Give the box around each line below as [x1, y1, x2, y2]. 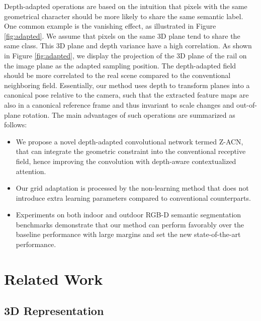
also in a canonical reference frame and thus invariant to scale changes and [4, 99, 234, 110]
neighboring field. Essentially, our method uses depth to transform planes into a [4, 79, 250, 90]
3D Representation [4, 303, 104, 318]
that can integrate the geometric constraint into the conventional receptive [16, 146, 246, 156]
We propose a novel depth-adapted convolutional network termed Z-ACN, [16, 136, 243, 146]
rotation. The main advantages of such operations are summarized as [23, 109, 235, 120]
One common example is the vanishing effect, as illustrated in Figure [4, 21, 216, 31]
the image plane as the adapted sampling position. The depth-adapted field [4, 60, 236, 70]
